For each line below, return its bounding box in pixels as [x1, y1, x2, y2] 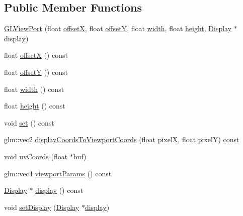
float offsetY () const [4, 66, 68, 77]
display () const [35, 185, 84, 195]
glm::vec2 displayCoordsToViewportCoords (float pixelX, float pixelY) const [4, 134, 239, 145]
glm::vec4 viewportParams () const [4, 168, 112, 178]
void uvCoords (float [4, 151, 68, 161]
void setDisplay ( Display [4, 201, 79, 212]
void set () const [4, 117, 54, 128]
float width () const [4, 83, 64, 94]
